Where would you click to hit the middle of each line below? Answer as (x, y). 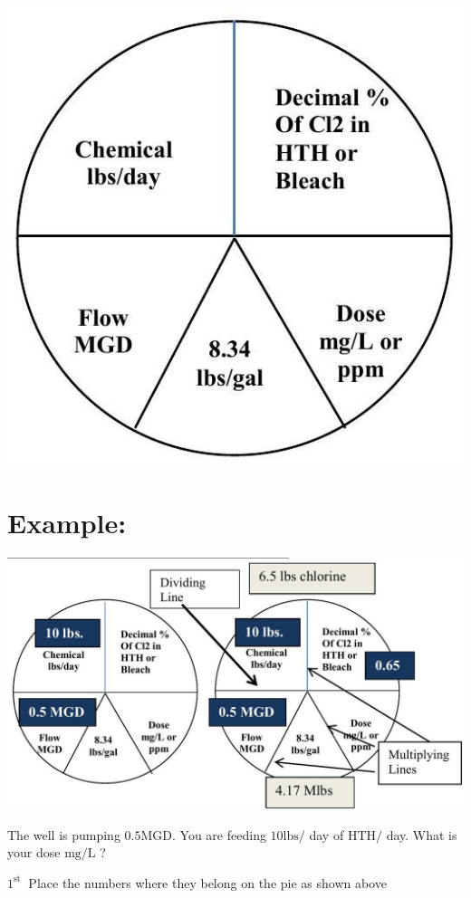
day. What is (422, 834)
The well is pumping (64, 834)
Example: (67, 522)
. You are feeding (219, 834)
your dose (34, 852)
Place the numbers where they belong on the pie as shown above (207, 882)
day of (327, 834)
